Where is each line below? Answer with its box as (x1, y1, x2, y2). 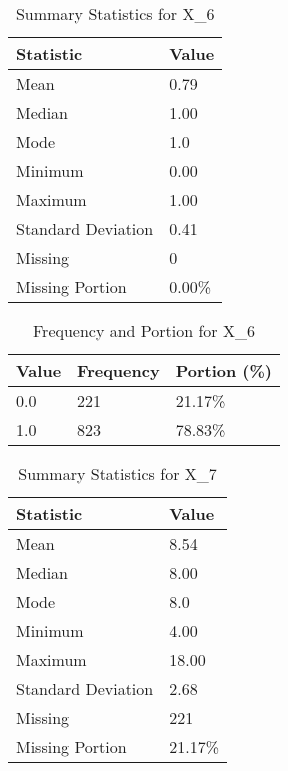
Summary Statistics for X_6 (15, 2, 215, 25)
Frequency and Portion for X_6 (32, 319, 255, 342)
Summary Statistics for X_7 (18, 462, 217, 485)
